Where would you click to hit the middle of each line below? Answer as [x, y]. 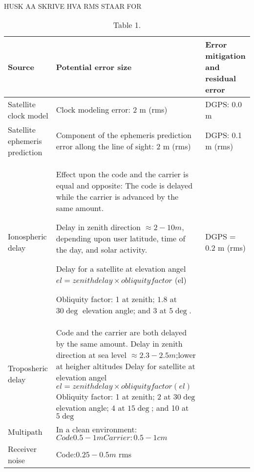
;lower [186, 354]
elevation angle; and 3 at [124, 310]
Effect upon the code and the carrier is [122, 174]
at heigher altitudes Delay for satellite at [126, 366]
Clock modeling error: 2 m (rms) [112, 110]
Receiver [22, 448]
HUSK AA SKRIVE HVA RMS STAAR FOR [73, 6]
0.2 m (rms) [226, 248]
